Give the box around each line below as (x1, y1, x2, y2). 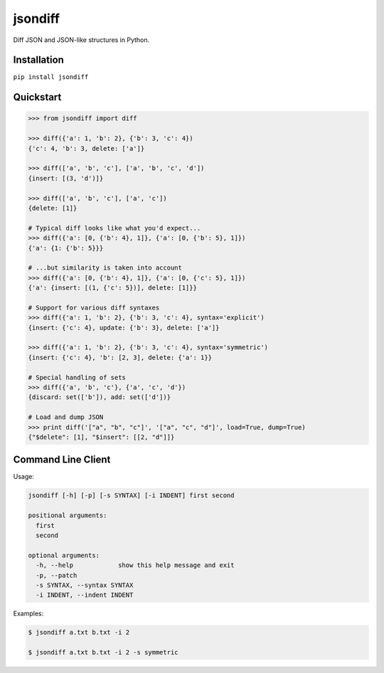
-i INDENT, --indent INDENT (36, 591, 134, 599)
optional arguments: (28, 551, 100, 559)
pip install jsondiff (13, 73, 89, 81)
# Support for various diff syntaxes (28, 303, 160, 312)
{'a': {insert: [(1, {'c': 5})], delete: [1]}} (28, 284, 197, 292)
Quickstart (13, 91, 62, 103)
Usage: (13, 472, 35, 481)
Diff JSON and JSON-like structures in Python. (13, 36, 150, 44)
